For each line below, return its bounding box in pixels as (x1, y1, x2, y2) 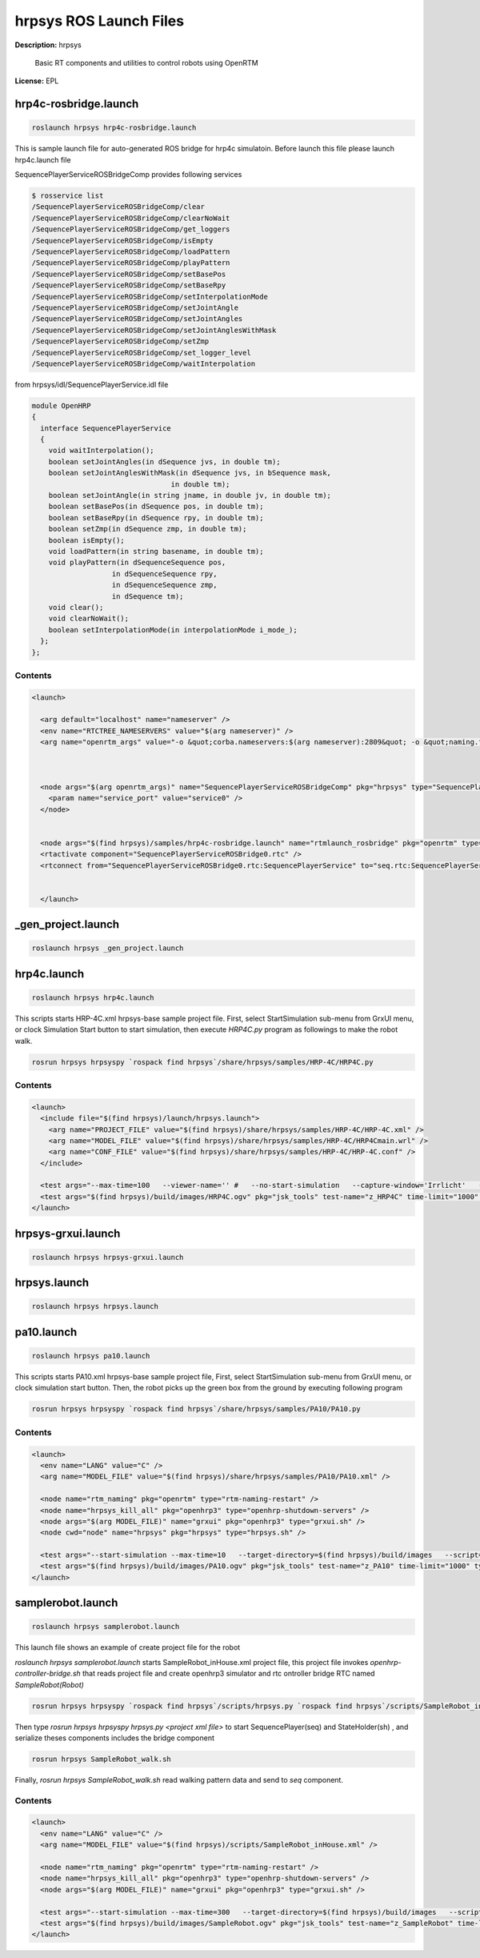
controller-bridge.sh (14, 1669, 82, 1679)
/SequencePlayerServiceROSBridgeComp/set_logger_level (31, 348, 251, 357)
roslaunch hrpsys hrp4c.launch (31, 993, 155, 1002)
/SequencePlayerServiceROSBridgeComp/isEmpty (31, 236, 214, 245)
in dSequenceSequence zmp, (111, 580, 218, 590)
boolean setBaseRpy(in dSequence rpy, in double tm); (48, 513, 264, 522)
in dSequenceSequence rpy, (111, 569, 218, 578)
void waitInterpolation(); (48, 446, 155, 455)
